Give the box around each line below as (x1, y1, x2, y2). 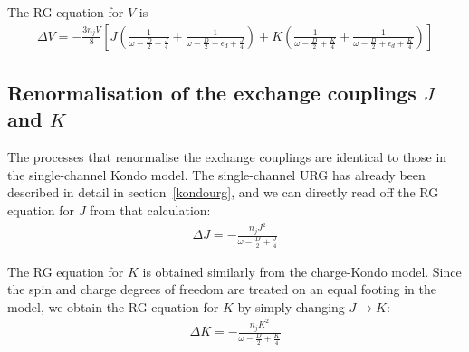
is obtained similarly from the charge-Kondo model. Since (142, 262, 462, 281)
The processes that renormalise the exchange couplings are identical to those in (7, 147, 447, 166)
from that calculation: (90, 201, 211, 219)
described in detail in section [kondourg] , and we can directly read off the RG (7, 183, 439, 202)
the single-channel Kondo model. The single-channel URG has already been (7, 165, 426, 184)
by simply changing (237, 297, 345, 316)
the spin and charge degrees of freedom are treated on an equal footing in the (7, 280, 437, 299)
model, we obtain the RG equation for (7, 297, 219, 316)
